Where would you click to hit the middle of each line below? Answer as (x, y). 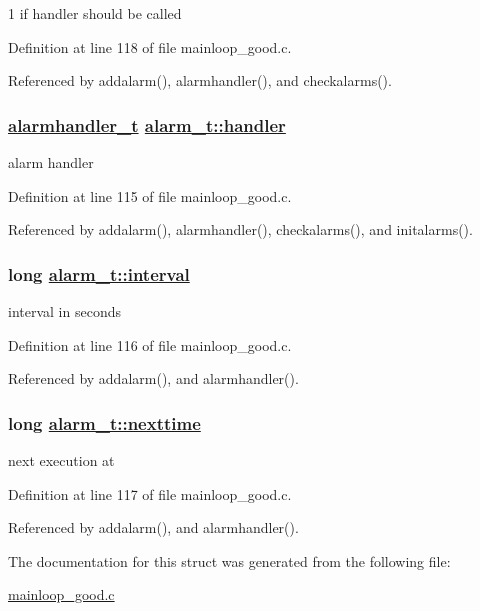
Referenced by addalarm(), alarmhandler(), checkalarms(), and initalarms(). (240, 229)
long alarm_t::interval (99, 273)
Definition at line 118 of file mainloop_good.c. (150, 46)
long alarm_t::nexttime (104, 422)
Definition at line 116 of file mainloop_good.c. (150, 344)
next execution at (61, 460)
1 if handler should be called (95, 13)
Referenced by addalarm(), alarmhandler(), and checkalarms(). (200, 80)
